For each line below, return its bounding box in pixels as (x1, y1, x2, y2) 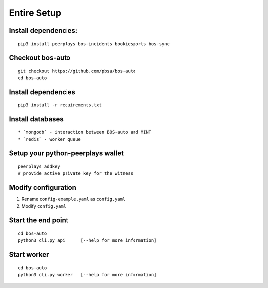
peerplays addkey (18, 163, 60, 169)
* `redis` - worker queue (18, 136, 81, 142)
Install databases (9, 115, 64, 123)
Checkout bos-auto (9, 54, 71, 62)
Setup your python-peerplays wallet (9, 149, 124, 158)
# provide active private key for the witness (18, 171, 134, 176)
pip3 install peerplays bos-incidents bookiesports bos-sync (18, 41, 170, 47)
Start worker (9, 250, 49, 259)
